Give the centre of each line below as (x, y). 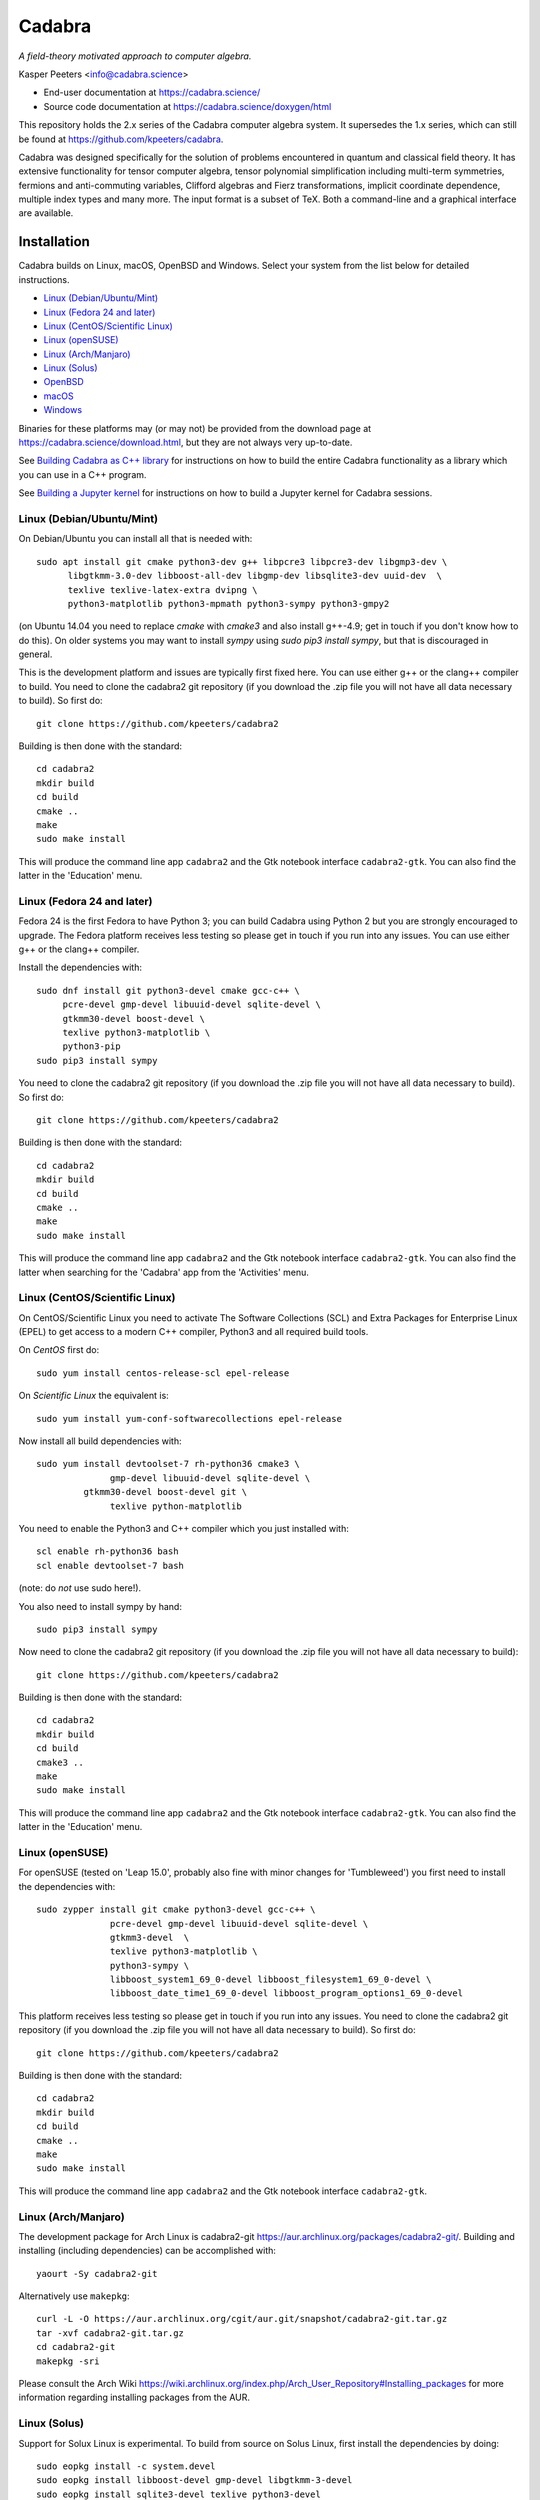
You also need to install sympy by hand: (100, 1606)
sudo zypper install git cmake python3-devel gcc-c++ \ (176, 1909)
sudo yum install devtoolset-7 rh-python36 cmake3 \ (168, 1464)
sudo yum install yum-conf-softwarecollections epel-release (189, 1418)
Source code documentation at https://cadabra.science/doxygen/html (187, 106)
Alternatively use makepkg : (74, 2296)
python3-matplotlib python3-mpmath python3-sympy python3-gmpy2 (228, 603)
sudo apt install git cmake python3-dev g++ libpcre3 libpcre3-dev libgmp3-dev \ (242, 561)
